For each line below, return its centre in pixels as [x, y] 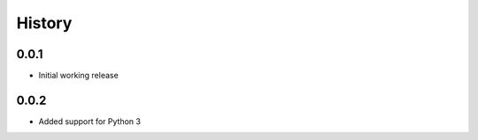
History [44, 23]
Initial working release [78, 76]
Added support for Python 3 [90, 121]
